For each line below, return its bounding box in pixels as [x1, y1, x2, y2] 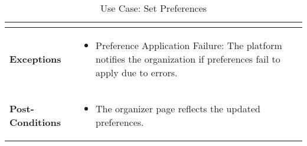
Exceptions [9, 52, 61, 66]
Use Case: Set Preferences [100, 1, 207, 15]
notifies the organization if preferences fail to [96, 52, 280, 66]
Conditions [9, 115, 61, 129]
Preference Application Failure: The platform [96, 38, 282, 52]
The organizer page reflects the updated [96, 102, 260, 115]
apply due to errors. [96, 66, 178, 79]
